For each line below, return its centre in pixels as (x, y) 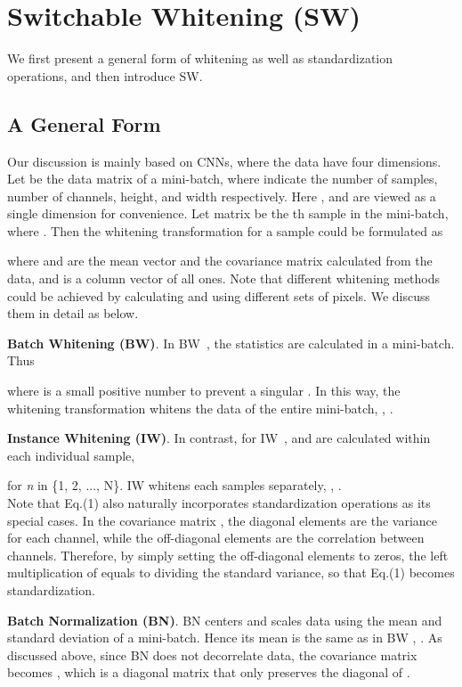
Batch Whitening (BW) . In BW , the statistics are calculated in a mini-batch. (231, 343)
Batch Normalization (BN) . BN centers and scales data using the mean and (225, 620)
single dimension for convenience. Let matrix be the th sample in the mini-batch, (228, 213)
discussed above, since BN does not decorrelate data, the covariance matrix (212, 654)
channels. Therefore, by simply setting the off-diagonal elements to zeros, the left (228, 555)
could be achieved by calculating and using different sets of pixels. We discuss (219, 295)
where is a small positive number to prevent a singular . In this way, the (204, 391)
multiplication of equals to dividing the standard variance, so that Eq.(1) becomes (231, 572)
